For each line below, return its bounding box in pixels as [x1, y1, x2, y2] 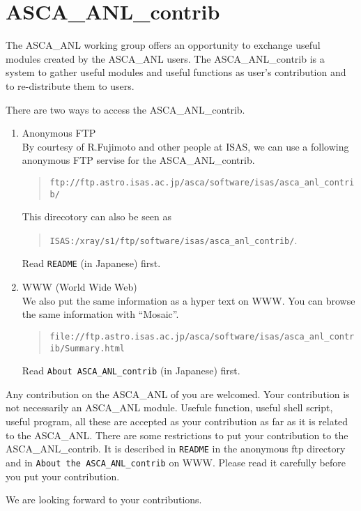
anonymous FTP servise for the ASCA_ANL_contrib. [22, 153, 255, 167]
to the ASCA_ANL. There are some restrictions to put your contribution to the [6, 427, 348, 442]
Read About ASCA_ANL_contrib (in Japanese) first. [22, 363, 240, 378]
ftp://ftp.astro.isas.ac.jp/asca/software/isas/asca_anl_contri [49, 177, 355, 188]
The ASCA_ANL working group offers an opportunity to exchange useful [6, 38, 321, 52]
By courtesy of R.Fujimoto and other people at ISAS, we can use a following [22, 139, 349, 153]
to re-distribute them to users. [6, 78, 135, 93]
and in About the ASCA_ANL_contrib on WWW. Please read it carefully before [6, 455, 346, 469]
